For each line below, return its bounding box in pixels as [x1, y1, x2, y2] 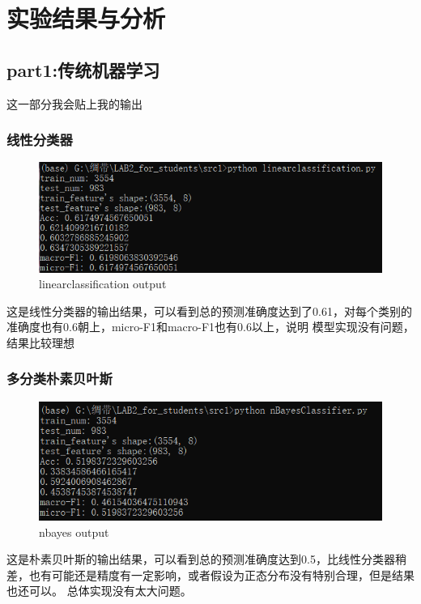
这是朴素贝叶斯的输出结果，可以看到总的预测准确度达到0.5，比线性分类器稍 [6, 551, 406, 568]
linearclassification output [39, 275, 167, 292]
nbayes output [39, 523, 109, 540]
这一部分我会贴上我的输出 [6, 95, 142, 112]
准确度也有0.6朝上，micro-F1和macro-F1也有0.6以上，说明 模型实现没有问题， [6, 318, 415, 335]
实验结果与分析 [6, 2, 166, 35]
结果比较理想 [6, 334, 74, 351]
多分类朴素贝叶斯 [6, 368, 113, 389]
